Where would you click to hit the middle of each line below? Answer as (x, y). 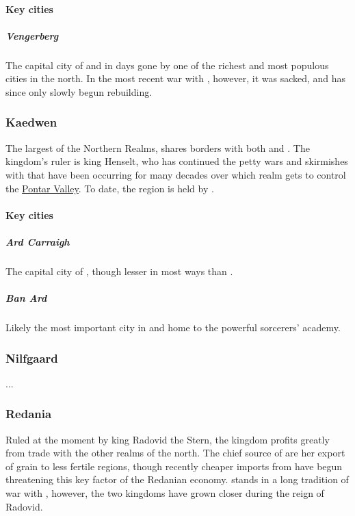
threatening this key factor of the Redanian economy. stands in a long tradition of (177, 479)
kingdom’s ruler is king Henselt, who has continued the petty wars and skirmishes (177, 161)
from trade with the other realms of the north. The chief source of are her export (175, 453)
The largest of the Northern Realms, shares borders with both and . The (158, 147)
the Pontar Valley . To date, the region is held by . (110, 188)
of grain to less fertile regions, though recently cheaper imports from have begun (174, 466)
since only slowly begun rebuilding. (79, 91)
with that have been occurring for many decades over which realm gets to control (176, 174)
